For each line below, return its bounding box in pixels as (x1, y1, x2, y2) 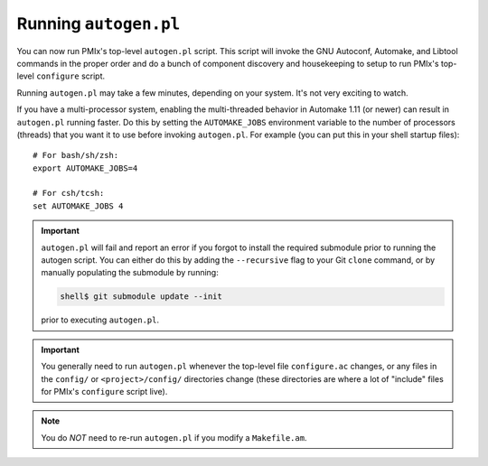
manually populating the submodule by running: (41, 267, 219, 278)
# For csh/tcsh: (33, 188, 105, 199)
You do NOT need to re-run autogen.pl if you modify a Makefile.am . (41, 432, 307, 443)
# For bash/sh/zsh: (33, 150, 119, 161)
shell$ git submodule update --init (60, 292, 223, 302)
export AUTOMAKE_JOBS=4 (33, 163, 138, 173)
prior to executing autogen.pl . (41, 314, 160, 325)
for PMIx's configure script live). (41, 386, 168, 396)
